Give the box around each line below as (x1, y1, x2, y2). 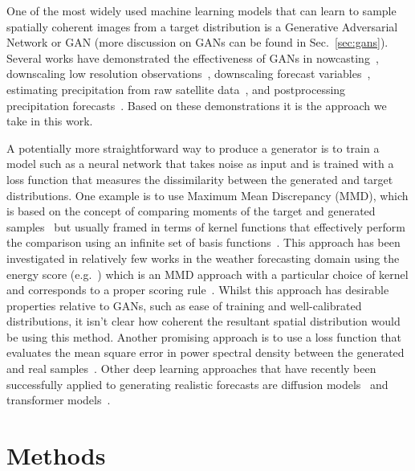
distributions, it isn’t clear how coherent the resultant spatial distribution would (6, 313, 401, 330)
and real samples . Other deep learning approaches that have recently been (6, 360, 376, 377)
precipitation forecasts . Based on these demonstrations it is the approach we (6, 96, 387, 113)
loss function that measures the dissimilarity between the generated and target (6, 170, 393, 187)
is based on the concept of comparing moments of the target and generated (6, 203, 376, 219)
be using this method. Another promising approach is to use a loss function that (6, 328, 401, 345)
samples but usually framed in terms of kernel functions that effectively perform (6, 218, 405, 235)
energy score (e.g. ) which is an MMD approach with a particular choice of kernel (6, 265, 409, 282)
